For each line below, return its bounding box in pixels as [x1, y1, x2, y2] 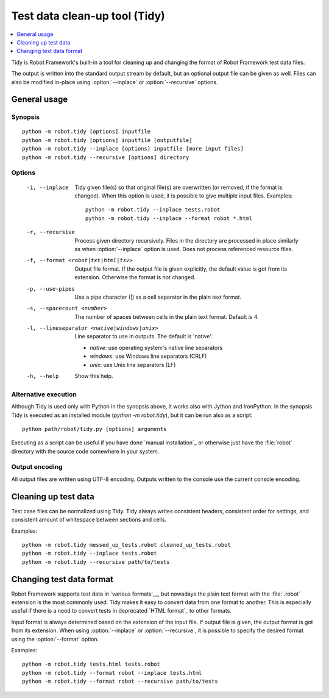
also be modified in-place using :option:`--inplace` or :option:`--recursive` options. [11, 78, 218, 85]
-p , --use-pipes [26, 285, 76, 292]
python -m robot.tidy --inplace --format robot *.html [85, 215, 253, 222]
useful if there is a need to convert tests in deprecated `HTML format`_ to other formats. [11, 607, 232, 614]
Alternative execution [11, 390, 77, 399]
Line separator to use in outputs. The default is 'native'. [74, 333, 213, 340]
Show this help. [74, 372, 113, 380]
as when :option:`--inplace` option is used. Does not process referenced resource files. [74, 245, 294, 252]
